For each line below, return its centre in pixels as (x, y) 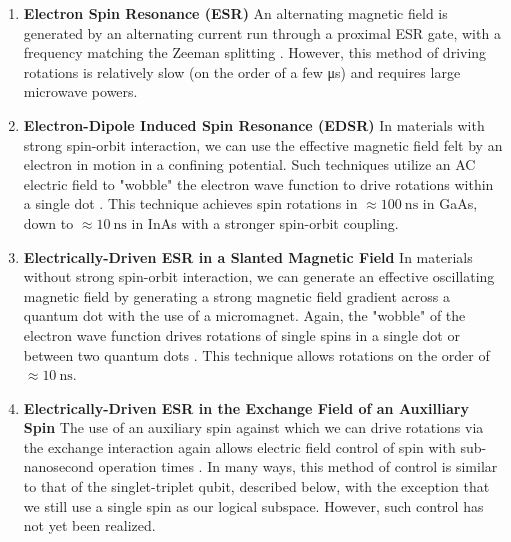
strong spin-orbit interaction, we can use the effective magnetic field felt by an (263, 144)
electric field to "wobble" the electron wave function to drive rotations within (258, 183)
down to (48, 222)
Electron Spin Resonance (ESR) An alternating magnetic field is (235, 13)
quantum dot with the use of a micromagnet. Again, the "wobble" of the (244, 315)
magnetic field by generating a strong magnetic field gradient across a (236, 295)
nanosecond (58, 466)
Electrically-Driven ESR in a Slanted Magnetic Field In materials (248, 256)
